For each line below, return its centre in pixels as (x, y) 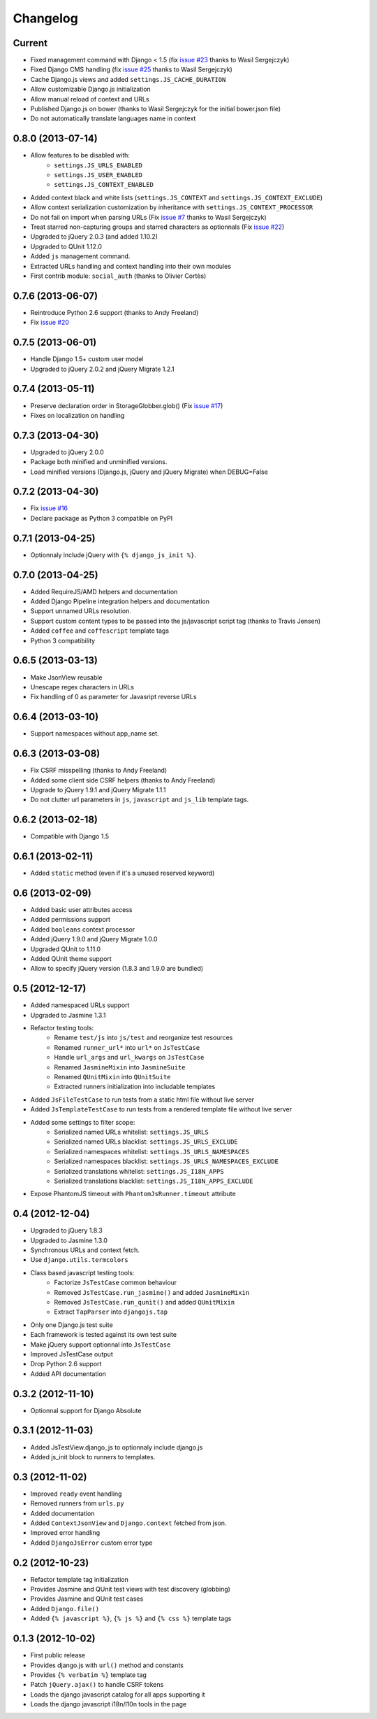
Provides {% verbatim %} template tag (88, 1675)
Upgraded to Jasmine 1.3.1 (68, 1015)
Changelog (45, 18)
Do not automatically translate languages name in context (113, 118)
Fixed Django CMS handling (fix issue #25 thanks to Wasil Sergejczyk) (132, 69)
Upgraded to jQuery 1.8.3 (66, 1230)
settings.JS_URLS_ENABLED (98, 165)
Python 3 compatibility (63, 640)
